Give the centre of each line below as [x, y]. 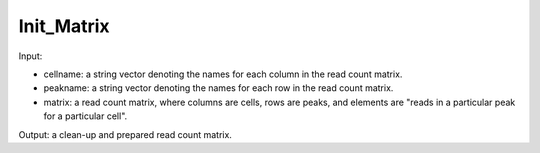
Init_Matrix [64, 26]
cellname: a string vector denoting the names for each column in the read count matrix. [223, 74]
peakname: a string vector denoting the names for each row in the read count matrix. [218, 88]
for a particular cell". [85, 116]
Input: [30, 56]
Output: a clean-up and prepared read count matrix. [125, 134]
